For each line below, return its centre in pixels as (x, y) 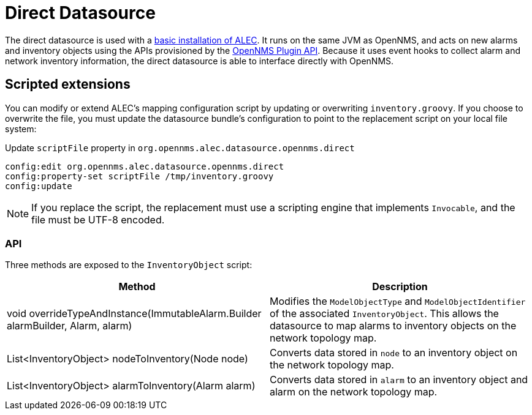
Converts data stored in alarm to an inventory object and (399, 380)
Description (400, 287)
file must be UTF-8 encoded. (98, 219)
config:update (39, 186)
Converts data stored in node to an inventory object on (394, 353)
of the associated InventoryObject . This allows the (384, 314)
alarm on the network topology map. (354, 392)
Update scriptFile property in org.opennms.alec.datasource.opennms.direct (180, 148)
